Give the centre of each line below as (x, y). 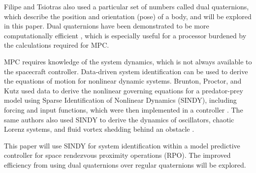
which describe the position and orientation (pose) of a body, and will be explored (128, 16)
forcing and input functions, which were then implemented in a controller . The (124, 109)
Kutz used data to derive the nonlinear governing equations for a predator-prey (124, 90)
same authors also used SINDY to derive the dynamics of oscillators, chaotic (119, 119)
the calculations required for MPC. (57, 45)
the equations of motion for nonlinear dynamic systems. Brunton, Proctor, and (123, 81)
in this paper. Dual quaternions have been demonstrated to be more (107, 26)
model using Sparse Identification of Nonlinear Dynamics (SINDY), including (120, 100)
